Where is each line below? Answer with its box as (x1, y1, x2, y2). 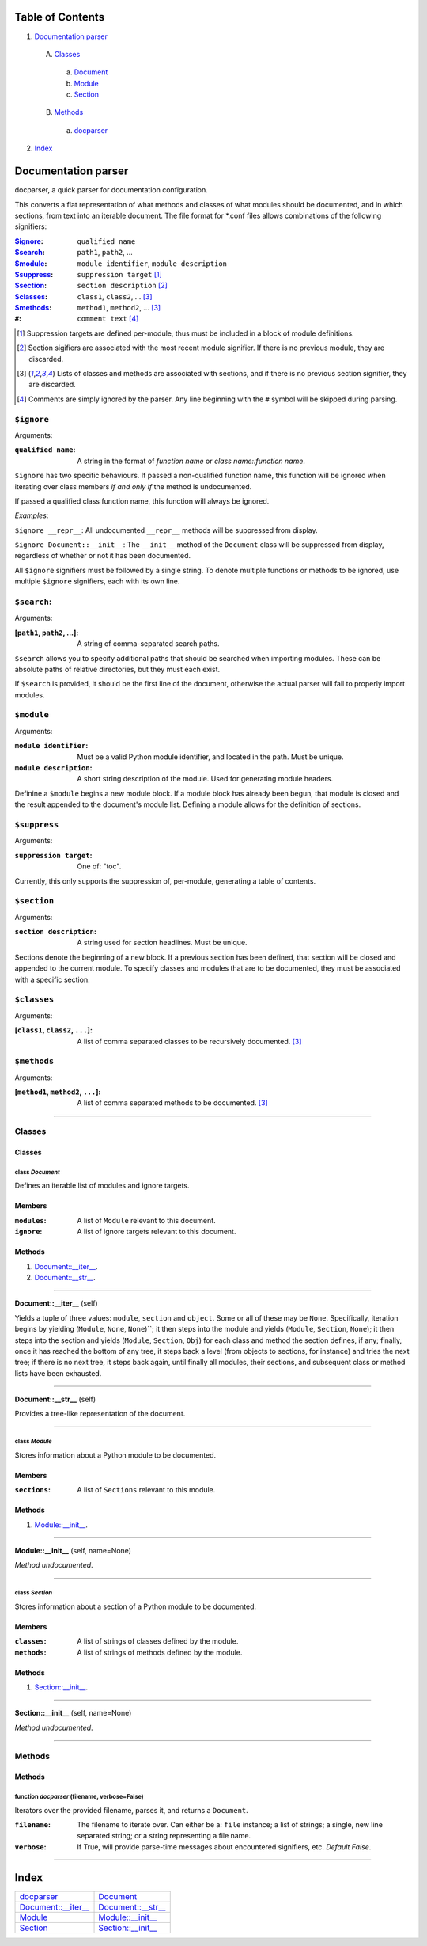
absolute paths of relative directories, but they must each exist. (14, 664, 221, 674)
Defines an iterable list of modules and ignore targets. (14, 1180, 190, 1191)
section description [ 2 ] (77, 281, 168, 291)
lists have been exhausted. (14, 1368, 102, 1378)
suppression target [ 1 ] (77, 269, 162, 279)
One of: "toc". (77, 861, 122, 871)
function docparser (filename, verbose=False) (14, 1793, 144, 1801)
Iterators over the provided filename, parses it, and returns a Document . (14, 1805, 248, 1815)
